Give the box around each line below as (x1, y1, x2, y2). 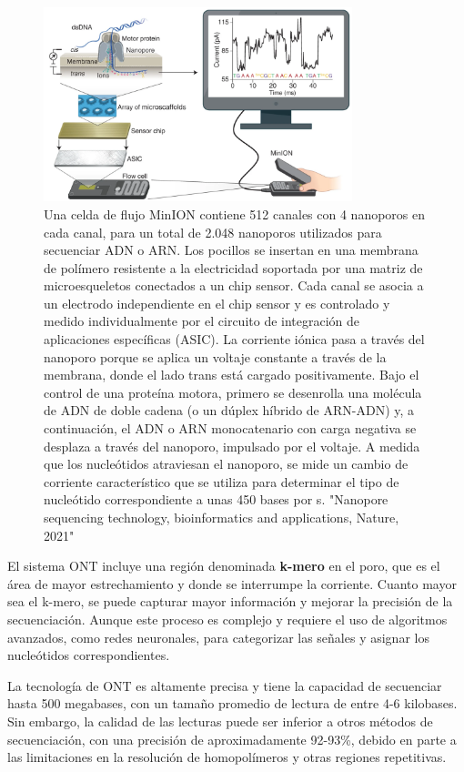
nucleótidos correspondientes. (7, 645, 170, 665)
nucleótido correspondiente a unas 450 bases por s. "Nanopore (44, 490, 388, 509)
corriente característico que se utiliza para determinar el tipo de (44, 472, 399, 491)
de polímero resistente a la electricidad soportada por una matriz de (44, 258, 423, 277)
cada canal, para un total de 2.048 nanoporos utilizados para (44, 222, 382, 241)
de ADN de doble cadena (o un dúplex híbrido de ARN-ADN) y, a (44, 401, 415, 420)
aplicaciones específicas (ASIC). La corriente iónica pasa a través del (44, 330, 425, 349)
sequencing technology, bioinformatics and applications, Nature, (44, 508, 399, 526)
